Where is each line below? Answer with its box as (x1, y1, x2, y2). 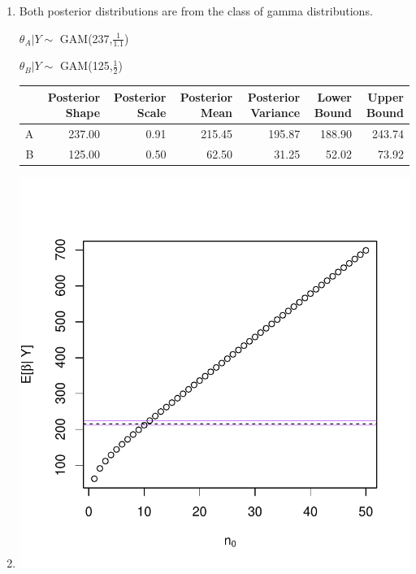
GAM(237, (59, 29, 113, 46)
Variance (250, 104, 301, 121)
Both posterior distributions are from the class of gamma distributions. (19, 2, 373, 19)
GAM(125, (59, 57, 113, 74)
